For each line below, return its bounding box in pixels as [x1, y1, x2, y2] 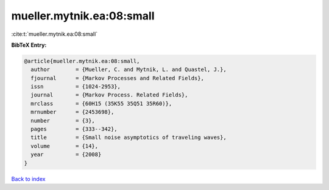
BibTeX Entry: [11, 41, 47, 49]
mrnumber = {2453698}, [30, 109, 115, 115]
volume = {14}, [30, 143, 99, 149]
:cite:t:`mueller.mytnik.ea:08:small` [11, 30, 97, 38]
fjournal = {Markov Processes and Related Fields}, [30, 75, 204, 81]
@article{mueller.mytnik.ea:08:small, [24, 58, 140, 64]
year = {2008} [30, 151, 102, 158]
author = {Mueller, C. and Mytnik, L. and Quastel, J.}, [30, 66, 227, 73]
